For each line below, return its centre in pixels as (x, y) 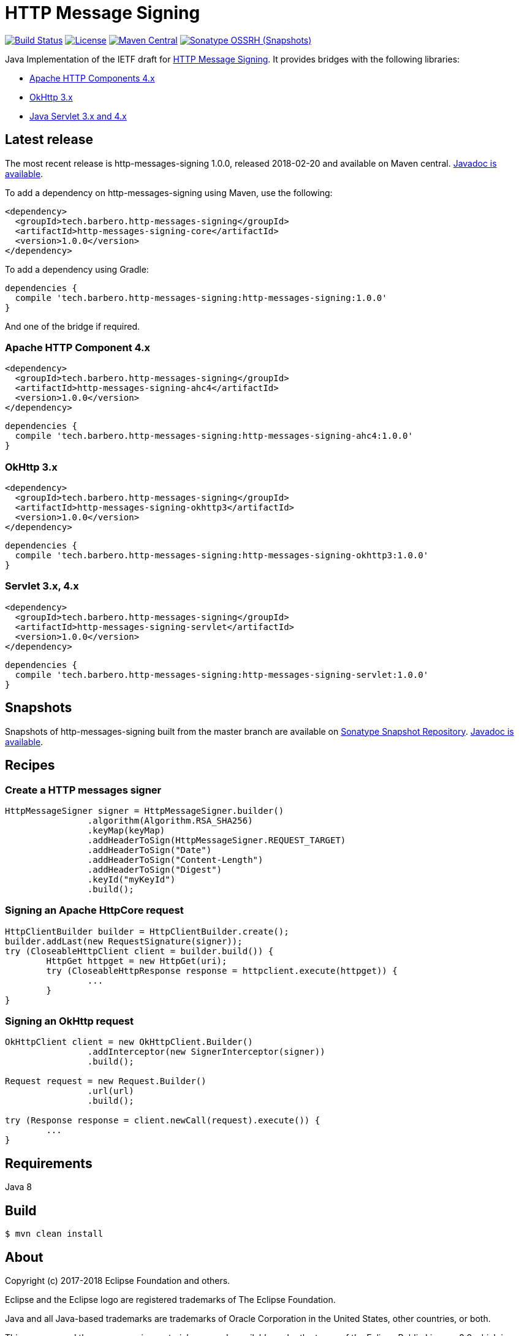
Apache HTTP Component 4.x (78, 347)
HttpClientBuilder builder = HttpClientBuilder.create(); (147, 931)
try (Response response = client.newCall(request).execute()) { (163, 1121)
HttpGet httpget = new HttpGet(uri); (137, 961)
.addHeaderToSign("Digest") (155, 869)
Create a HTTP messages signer (83, 790)
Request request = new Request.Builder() (106, 1081)
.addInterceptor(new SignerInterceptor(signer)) (206, 1052)
